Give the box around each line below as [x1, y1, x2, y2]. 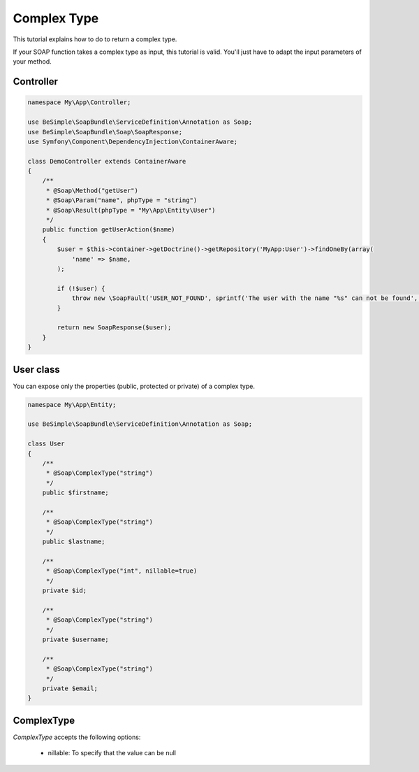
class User [27, 440, 65, 448]
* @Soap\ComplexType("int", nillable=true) [45, 567, 198, 575]
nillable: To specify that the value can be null [47, 749, 177, 757]
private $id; [42, 587, 87, 594]
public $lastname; [42, 538, 105, 545]
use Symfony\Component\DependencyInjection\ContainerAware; [27, 137, 238, 145]
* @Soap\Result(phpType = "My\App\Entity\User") [45, 206, 216, 214]
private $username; [42, 635, 110, 643]
